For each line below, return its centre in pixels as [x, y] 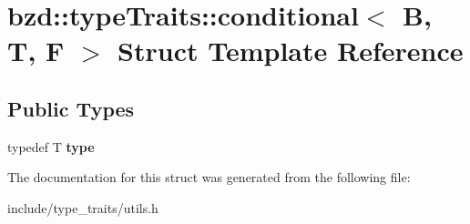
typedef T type [51, 146]
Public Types [71, 108]
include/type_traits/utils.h [83, 207]
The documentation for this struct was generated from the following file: [209, 177]
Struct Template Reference [291, 51]
